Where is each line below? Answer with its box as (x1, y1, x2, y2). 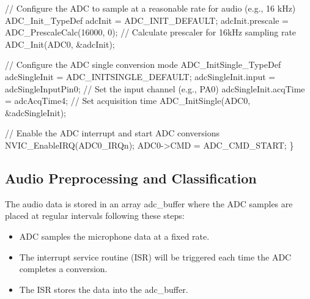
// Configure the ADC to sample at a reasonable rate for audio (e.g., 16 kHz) (5, 2, 296, 14)
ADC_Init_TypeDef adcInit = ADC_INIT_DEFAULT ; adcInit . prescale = (5, 13, 289, 26)
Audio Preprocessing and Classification (5, 168, 257, 187)
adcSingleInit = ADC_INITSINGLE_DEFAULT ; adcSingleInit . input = (5, 70, 276, 83)
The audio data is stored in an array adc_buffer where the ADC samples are (5, 197, 293, 210)
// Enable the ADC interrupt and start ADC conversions (5, 127, 220, 139)
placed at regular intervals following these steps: (5, 209, 185, 222)
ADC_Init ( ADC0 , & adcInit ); (5, 37, 115, 50)
